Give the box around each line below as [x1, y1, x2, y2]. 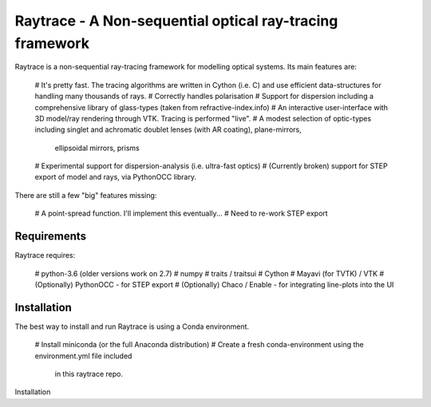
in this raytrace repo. [54, 369, 124, 379]
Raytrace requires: [14, 251, 76, 260]
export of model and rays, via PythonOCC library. [34, 172, 197, 182]
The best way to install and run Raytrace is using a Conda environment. [14, 322, 250, 331]
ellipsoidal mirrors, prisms [54, 143, 140, 152]
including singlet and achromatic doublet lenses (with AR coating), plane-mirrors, [34, 124, 302, 135]
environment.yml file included [34, 351, 132, 361]
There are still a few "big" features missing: [14, 190, 157, 200]
